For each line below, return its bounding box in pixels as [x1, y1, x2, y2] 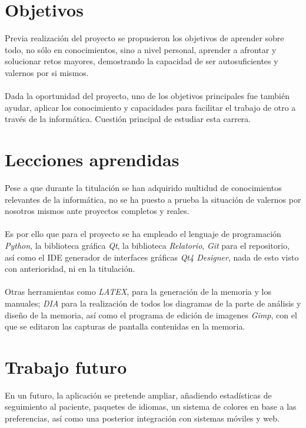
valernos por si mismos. [5, 66, 89, 78]
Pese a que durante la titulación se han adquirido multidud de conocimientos [5, 182, 282, 193]
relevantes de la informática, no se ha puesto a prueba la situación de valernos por [5, 193, 301, 205]
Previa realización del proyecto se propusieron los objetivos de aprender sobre [5, 32, 284, 44]
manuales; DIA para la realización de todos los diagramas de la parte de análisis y [5, 297, 301, 309]
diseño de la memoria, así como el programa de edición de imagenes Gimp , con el [5, 308, 297, 321]
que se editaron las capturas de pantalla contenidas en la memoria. [5, 320, 245, 332]
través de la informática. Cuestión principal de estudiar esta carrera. [5, 113, 251, 125]
